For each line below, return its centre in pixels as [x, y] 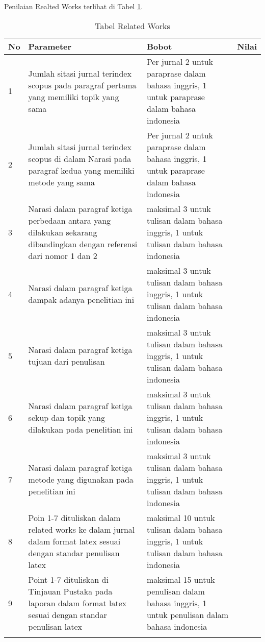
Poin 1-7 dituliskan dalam [74, 517]
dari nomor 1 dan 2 [63, 255]
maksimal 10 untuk [181, 517]
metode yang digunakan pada [81, 479]
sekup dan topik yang [67, 417]
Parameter [50, 46]
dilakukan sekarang [63, 232]
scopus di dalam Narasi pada [80, 158]
